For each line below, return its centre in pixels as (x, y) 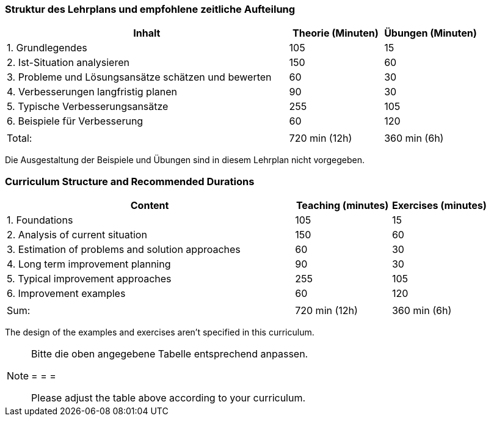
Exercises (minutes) (439, 206)
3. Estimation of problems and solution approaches (124, 250)
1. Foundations (40, 220)
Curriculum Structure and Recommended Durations (130, 181)
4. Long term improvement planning (89, 264)
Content (150, 206)
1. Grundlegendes (47, 48)
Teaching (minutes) (342, 206)
